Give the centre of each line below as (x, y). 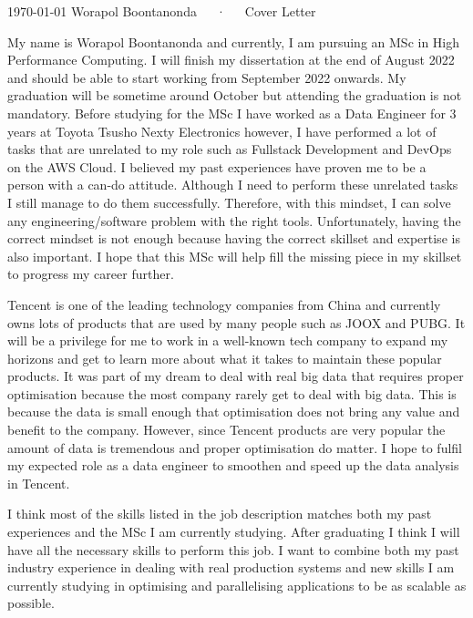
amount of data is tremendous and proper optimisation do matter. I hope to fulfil (235, 447)
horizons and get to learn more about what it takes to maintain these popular (225, 358)
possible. (31, 603)
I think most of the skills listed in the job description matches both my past (220, 514)
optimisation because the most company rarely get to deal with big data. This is (232, 393)
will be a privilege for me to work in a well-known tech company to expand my (228, 340)
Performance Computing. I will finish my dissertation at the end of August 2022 (231, 60)
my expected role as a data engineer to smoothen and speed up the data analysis (233, 465)
